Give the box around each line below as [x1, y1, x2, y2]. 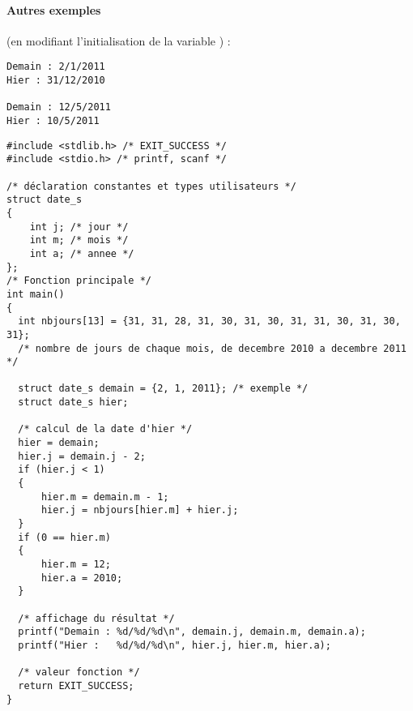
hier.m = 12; [40, 559, 111, 571]
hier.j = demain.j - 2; [18, 450, 146, 462]
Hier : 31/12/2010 [6, 75, 105, 87]
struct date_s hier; [18, 396, 129, 409]
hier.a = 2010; [40, 572, 123, 584]
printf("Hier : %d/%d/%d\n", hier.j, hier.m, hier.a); [18, 639, 331, 651]
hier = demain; [18, 437, 100, 449]
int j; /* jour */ [29, 221, 129, 233]
